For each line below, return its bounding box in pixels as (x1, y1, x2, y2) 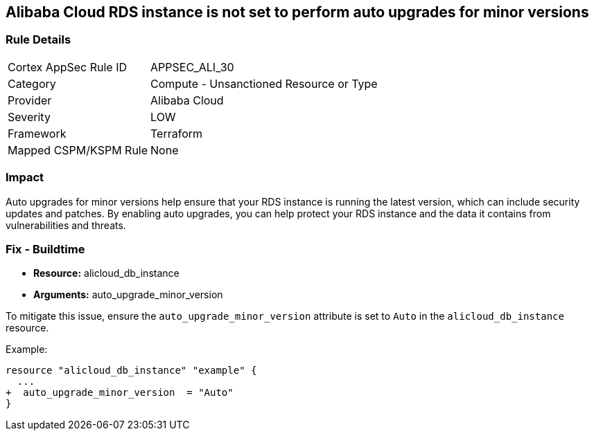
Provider (8, 93, 52, 107)
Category (8, 76, 56, 91)
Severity (8, 109, 51, 124)
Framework (8, 126, 67, 140)
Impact (6, 170, 44, 185)
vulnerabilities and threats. (6, 219, 126, 231)
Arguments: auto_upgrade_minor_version (33, 289, 223, 301)
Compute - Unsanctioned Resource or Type (150, 76, 378, 91)
